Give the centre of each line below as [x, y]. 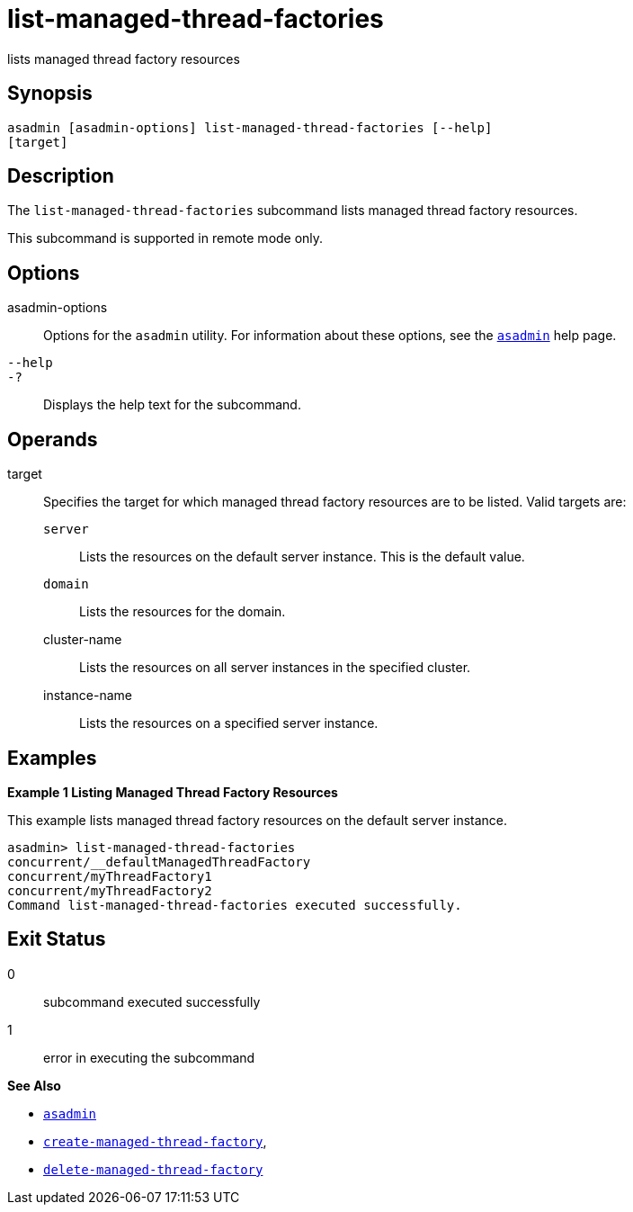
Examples [52, 758]
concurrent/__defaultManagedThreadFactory [159, 862]
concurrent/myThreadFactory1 [110, 876]
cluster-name [83, 640]
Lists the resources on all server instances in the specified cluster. [275, 668]
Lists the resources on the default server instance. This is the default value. [302, 557]
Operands [53, 439]
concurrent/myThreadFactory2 [110, 890]
